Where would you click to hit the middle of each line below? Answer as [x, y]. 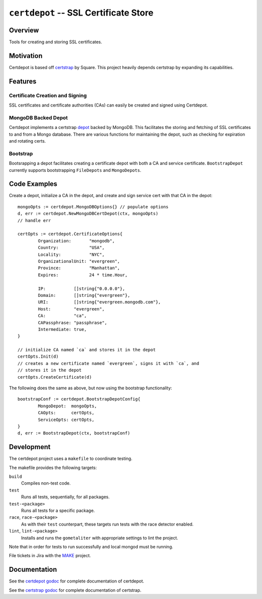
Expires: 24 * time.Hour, [83, 275]
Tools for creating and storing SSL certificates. [56, 42]
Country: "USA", [71, 248]
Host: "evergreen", [71, 309]
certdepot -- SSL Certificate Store [81, 13]
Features [23, 81]
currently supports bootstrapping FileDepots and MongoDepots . [75, 170]
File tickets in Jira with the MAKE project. [50, 556]
